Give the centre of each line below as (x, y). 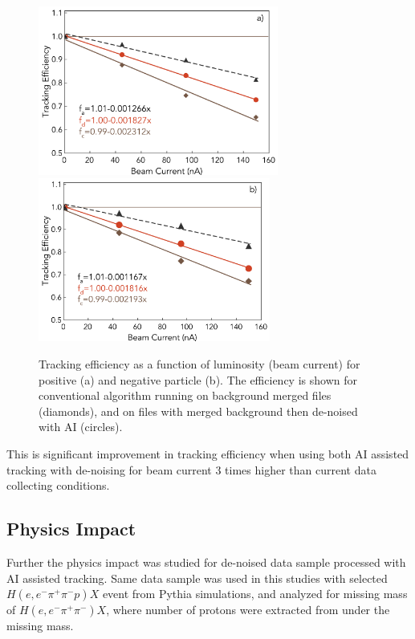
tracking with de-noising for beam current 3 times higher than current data (191, 469)
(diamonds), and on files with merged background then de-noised (198, 411)
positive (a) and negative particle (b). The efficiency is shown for (198, 379)
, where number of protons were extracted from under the (248, 610)
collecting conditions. (58, 485)
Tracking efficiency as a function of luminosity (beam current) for (199, 364)
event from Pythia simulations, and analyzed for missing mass (255, 594)
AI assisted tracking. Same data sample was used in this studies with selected (197, 578)
